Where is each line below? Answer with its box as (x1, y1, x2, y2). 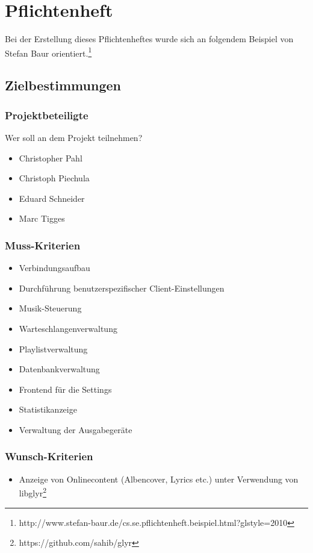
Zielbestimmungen (5, 76, 121, 95)
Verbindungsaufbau (19, 261, 90, 274)
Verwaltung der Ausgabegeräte (19, 423, 132, 436)
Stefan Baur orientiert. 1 (5, 45, 92, 59)
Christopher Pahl (19, 151, 82, 164)
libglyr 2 (19, 485, 46, 499)
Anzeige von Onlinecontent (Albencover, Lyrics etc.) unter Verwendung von (19, 472, 299, 485)
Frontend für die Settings (19, 383, 112, 395)
